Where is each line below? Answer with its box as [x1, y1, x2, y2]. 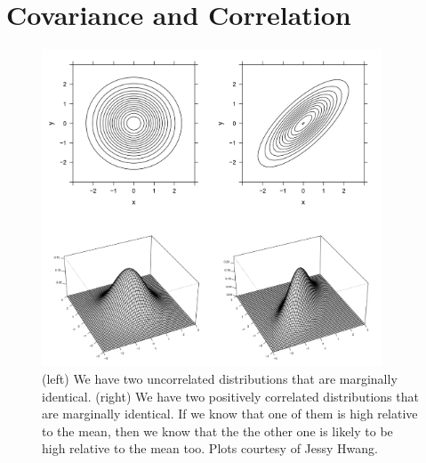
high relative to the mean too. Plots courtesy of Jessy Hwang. [42, 439, 378, 458]
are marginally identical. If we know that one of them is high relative [42, 404, 418, 423]
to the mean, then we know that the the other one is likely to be [42, 421, 393, 440]
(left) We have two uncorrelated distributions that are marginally [42, 369, 398, 387]
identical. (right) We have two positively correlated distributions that [42, 386, 419, 405]
